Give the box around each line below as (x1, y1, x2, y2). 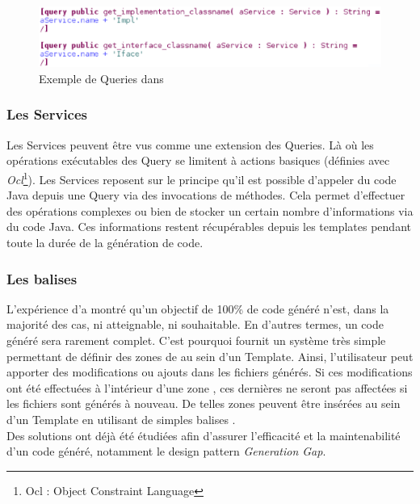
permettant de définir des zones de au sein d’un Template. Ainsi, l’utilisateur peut (6, 347, 414, 364)
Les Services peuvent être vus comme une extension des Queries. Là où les (6, 136, 374, 153)
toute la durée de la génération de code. (6, 233, 204, 250)
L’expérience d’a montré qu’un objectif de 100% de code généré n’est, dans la (6, 300, 389, 317)
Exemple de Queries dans (39, 69, 164, 86)
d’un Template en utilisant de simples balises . (6, 410, 236, 427)
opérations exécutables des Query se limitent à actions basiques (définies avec (6, 152, 390, 169)
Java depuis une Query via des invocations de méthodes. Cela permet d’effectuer (6, 187, 405, 204)
